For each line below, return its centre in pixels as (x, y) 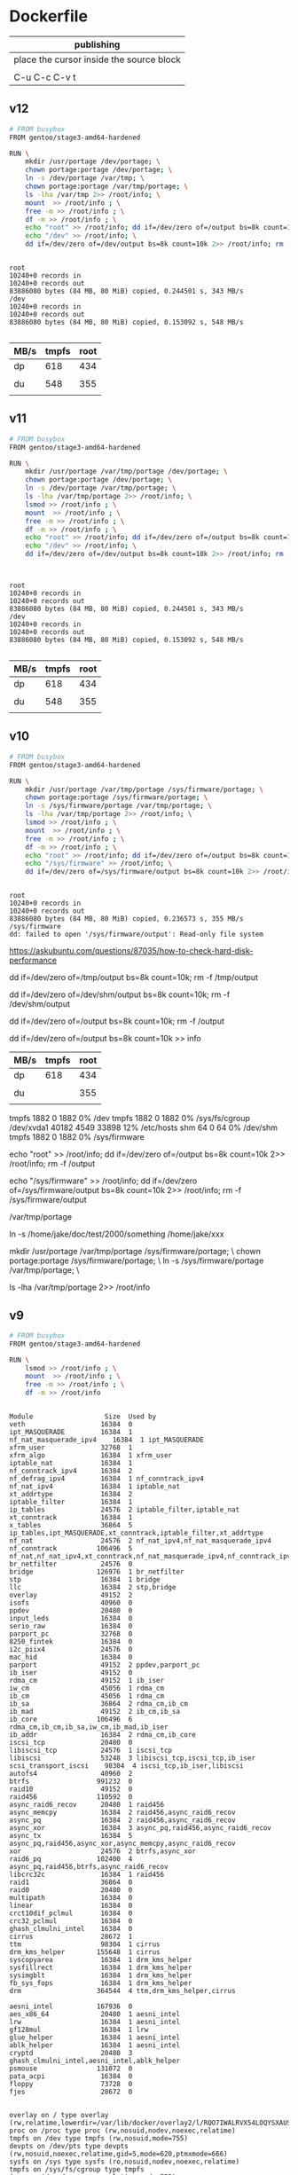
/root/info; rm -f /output (52, 1164)
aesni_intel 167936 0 (71, 2006)
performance (33, 961)
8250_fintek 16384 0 (71, 1642)
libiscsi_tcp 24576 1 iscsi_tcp (91, 1751)
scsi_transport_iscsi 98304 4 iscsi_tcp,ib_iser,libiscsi (126, 1766)
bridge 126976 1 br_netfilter (97, 1572)
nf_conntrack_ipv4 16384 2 (71, 1471)
